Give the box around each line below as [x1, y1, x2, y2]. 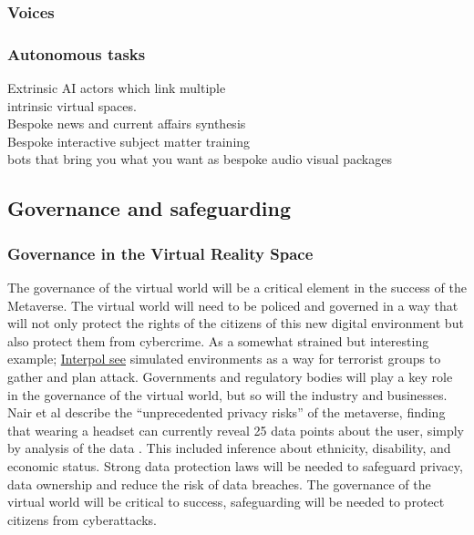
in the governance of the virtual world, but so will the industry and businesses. [7, 385, 448, 404]
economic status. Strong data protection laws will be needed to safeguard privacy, [7, 456, 463, 475]
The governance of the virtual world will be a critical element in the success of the [7, 278, 467, 297]
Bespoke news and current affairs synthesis [7, 114, 246, 133]
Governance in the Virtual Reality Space [7, 242, 314, 264]
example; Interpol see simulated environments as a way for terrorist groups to [7, 349, 441, 368]
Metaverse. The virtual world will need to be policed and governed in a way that [7, 295, 459, 314]
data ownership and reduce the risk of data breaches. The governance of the [7, 474, 431, 493]
